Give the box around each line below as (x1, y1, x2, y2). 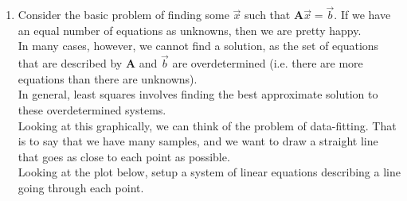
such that (245, 6, 291, 23)
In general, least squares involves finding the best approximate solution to (18, 86, 378, 102)
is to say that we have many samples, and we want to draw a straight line (18, 133, 378, 149)
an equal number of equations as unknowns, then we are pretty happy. (18, 21, 362, 38)
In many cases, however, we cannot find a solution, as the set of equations (18, 37, 379, 54)
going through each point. (18, 179, 144, 195)
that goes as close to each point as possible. (18, 148, 230, 164)
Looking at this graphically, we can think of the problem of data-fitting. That (18, 117, 397, 133)
